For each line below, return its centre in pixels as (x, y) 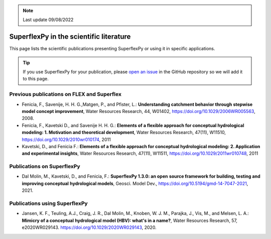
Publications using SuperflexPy (48, 203)
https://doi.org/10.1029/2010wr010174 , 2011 (66, 139)
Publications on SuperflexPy (45, 167)
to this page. (36, 79)
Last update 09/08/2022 (48, 20)
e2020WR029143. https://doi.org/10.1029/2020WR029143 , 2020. (89, 227)
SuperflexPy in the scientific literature (70, 37)
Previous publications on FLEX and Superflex (65, 94)
